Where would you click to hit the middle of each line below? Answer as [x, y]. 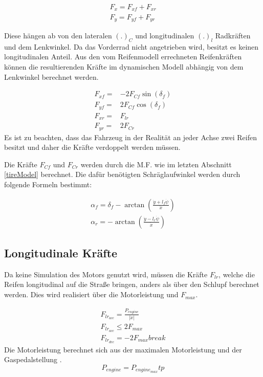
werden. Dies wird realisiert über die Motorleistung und [91, 294]
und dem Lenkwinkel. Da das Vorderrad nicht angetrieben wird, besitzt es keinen [131, 46]
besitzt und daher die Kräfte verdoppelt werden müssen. [92, 147]
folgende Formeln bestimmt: [48, 184]
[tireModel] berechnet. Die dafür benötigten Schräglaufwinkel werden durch [122, 174]
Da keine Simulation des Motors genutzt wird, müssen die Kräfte [106, 274]
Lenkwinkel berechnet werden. [51, 76]
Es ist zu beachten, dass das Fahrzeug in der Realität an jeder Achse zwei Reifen [131, 137]
